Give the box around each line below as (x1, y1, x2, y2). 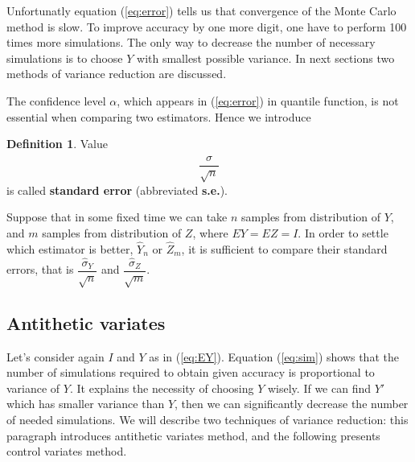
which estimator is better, (6, 240, 134, 257)
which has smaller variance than (6, 395, 165, 412)
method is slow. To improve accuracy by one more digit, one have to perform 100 (6, 18, 407, 35)
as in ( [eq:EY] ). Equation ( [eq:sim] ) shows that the (149, 348, 399, 365)
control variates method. (6, 443, 127, 460)
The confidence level (6, 92, 106, 109)
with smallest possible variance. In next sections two (137, 49, 395, 66)
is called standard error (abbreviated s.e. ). (6, 181, 228, 198)
